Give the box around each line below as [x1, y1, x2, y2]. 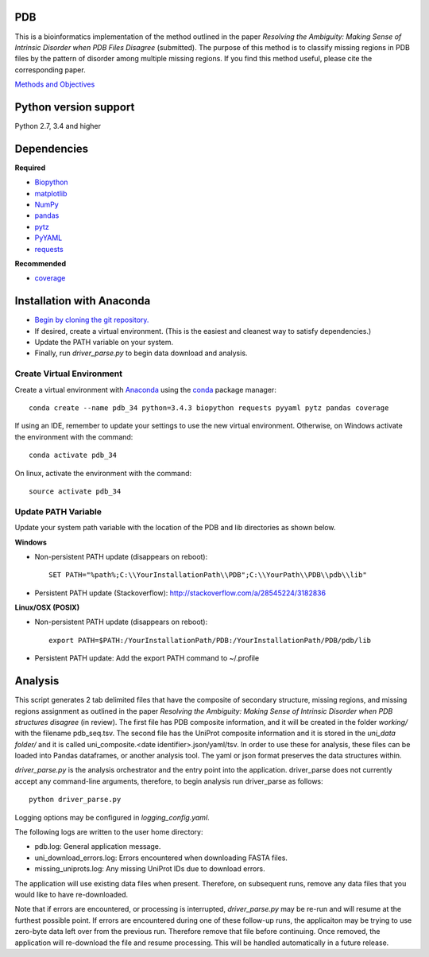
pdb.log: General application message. [34, 842, 161, 851]
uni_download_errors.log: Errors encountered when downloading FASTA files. [34, 853, 288, 862]
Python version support [14, 100, 135, 114]
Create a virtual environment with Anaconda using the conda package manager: [14, 385, 277, 394]
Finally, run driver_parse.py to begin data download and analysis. [34, 348, 248, 358]
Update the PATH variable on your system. [34, 338, 174, 347]
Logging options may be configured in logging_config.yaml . [14, 812, 210, 822]
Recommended [14, 259, 67, 269]
